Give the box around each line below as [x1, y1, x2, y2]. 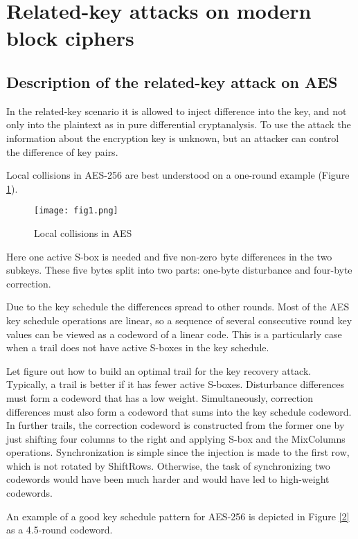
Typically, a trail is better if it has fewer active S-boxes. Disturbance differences [6, 377, 345, 391]
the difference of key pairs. [6, 144, 118, 159]
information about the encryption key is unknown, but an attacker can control [6, 130, 339, 145]
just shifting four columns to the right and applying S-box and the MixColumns [6, 431, 346, 445]
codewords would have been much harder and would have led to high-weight [6, 472, 330, 486]
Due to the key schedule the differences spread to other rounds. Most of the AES [6, 299, 350, 314]
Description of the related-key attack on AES [6, 71, 338, 92]
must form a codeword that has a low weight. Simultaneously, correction [6, 390, 313, 405]
